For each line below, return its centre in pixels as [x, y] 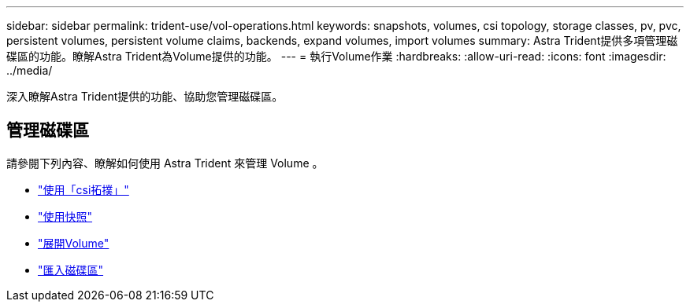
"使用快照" [65, 216]
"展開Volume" [74, 243]
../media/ [30, 70]
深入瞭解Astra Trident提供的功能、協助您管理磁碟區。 [145, 96]
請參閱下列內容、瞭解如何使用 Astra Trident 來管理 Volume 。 [165, 163]
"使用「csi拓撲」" [83, 189]
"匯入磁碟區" [71, 269]
